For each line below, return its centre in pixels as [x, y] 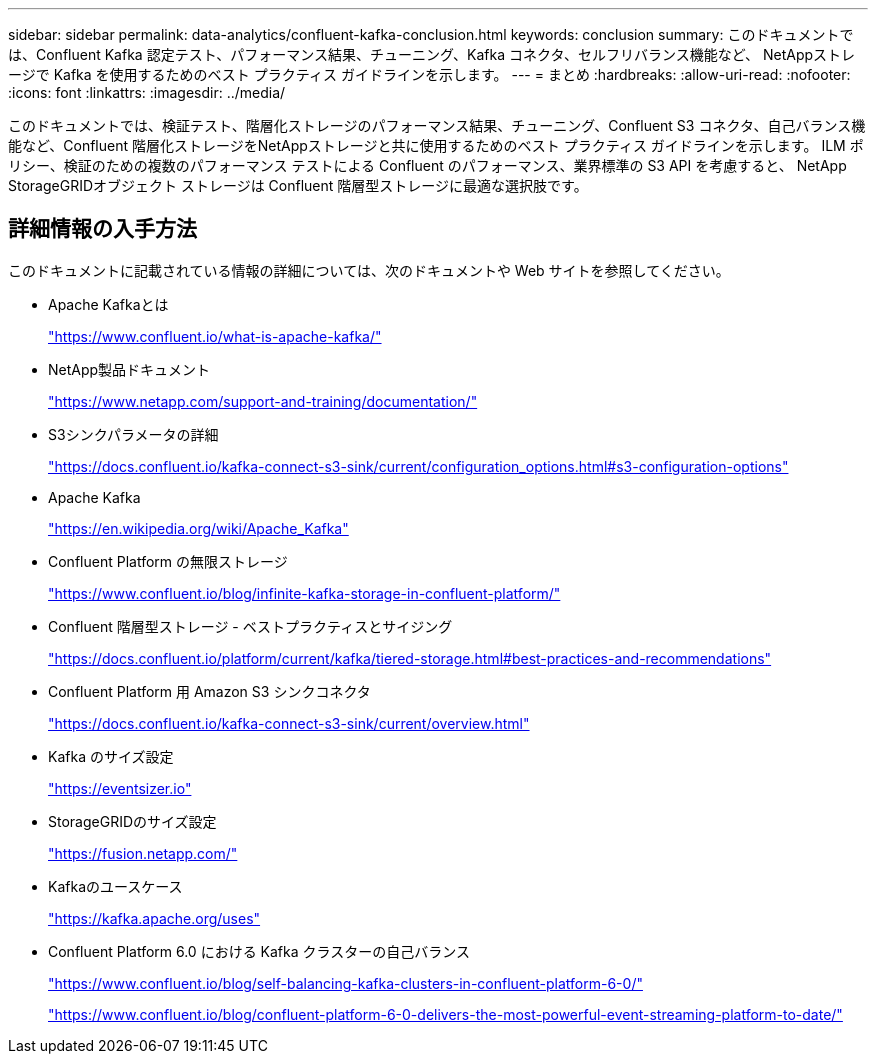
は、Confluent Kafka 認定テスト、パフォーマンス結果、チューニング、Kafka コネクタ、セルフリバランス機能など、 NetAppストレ [432, 54]
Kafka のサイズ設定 [111, 756]
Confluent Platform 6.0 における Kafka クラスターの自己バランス [259, 951]
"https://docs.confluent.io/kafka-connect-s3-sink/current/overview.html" [289, 723]
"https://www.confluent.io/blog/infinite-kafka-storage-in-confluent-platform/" [304, 593]
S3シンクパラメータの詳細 [133, 434]
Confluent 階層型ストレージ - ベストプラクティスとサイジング [250, 626]
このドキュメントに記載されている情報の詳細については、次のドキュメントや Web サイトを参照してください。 [369, 270]
